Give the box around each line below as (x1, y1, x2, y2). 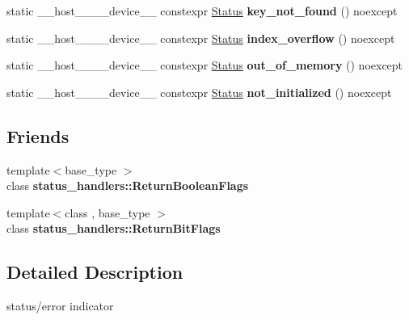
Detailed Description (6, 259, 183, 284)
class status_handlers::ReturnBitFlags (6, 220, 221, 237)
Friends (6, 123, 70, 148)
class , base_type (65, 204, 150, 221)
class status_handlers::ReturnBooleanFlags (6, 177, 249, 194)
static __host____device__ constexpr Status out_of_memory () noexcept (6, 57, 403, 74)
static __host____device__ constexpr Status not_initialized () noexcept (6, 83, 392, 100)
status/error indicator (6, 297, 114, 314)
